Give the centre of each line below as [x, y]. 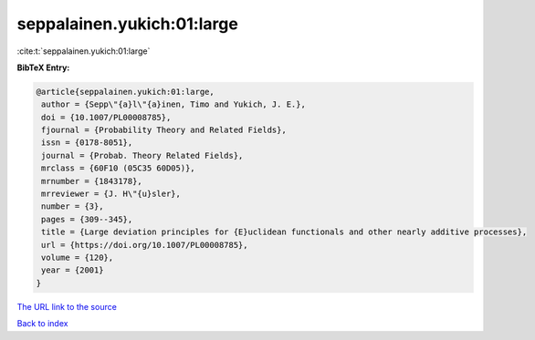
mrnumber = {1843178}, [92, 181]
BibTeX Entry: [43, 67]
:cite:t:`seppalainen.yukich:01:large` [84, 51]
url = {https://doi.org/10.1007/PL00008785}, [145, 245]
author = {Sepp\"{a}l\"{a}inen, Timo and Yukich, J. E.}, [173, 104]
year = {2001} [73, 270]
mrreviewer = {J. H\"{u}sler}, [111, 194]
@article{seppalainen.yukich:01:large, [125, 92]
